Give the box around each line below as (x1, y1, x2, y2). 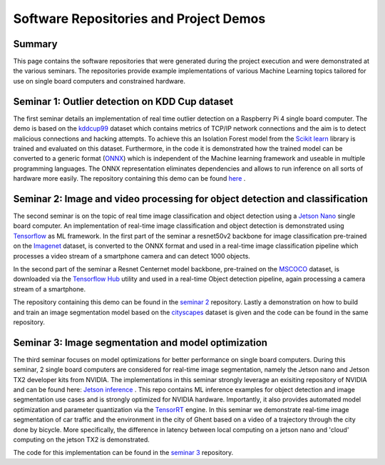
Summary (13, 38, 58, 50)
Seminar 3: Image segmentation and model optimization (13, 336, 267, 349)
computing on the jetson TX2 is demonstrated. (13, 435, 150, 444)
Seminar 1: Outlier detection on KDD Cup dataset (13, 95, 234, 107)
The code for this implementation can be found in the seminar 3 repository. (13, 449, 234, 457)
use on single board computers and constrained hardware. (13, 76, 185, 85)
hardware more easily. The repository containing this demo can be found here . (13, 174, 246, 183)
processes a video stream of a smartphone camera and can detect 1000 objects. (13, 251, 251, 260)
